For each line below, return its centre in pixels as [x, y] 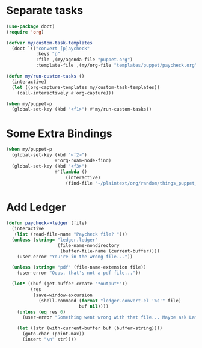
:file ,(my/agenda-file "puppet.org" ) [84, 60]
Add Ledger [36, 207]
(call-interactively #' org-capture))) [66, 93]
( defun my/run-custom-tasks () [45, 76]
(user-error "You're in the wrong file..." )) [75, 257]
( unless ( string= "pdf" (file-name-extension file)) [79, 267]
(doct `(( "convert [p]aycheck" [51, 49]
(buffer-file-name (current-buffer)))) [110, 251]
